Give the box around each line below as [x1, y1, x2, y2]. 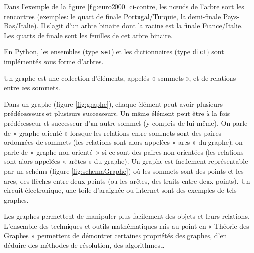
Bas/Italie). [4, 21, 39, 31]
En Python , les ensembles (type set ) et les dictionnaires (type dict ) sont [4, 46, 224, 57]
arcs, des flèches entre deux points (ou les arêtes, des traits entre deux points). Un [4, 175, 250, 185]
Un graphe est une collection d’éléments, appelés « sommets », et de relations [4, 72, 236, 83]
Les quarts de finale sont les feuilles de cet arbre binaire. [4, 30, 173, 40]
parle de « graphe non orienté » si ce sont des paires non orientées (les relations [4, 146, 244, 157]
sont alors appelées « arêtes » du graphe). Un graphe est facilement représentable [4, 156, 248, 166]
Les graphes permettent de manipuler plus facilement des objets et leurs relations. [4, 211, 250, 221]
